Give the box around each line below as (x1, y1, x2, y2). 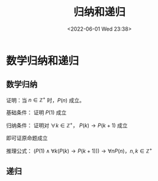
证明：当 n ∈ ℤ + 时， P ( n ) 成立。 (6, 95, 85, 104)
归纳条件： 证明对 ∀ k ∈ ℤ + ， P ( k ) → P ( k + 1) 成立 (6, 121, 128, 129)
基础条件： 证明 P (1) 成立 (6, 109, 67, 116)
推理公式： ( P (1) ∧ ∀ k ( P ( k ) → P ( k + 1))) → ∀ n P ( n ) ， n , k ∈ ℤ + (6, 146, 153, 154)
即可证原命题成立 (6, 134, 48, 142)
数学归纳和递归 (6, 54, 79, 67)
